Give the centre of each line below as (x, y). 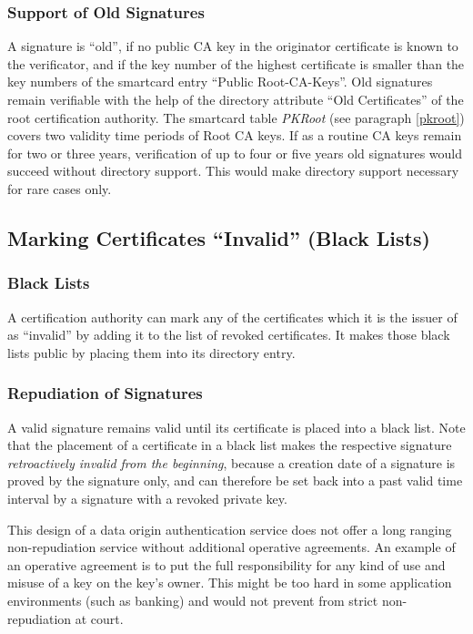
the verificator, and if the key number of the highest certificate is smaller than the (236, 63)
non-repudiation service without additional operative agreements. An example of (231, 547)
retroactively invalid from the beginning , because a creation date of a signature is (231, 462)
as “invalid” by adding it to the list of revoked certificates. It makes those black (229, 335)
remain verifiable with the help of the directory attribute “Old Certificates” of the (236, 99)
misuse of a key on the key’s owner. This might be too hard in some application (230, 583)
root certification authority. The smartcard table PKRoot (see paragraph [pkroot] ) (236, 117)
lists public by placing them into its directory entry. (151, 352)
